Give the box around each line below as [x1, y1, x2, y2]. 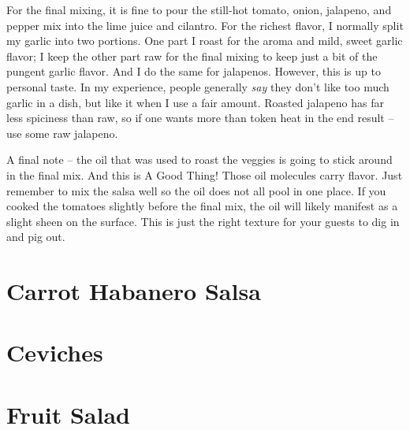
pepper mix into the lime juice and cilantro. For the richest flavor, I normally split [6, 17, 404, 33]
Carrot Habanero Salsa [6, 275, 261, 307]
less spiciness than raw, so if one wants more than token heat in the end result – [6, 109, 394, 126]
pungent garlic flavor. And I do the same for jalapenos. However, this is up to [6, 63, 381, 80]
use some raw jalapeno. [6, 124, 118, 141]
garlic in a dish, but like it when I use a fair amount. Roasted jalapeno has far [6, 94, 384, 110]
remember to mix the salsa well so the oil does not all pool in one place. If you [6, 182, 386, 198]
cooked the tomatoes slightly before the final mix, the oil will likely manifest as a [6, 198, 398, 214]
